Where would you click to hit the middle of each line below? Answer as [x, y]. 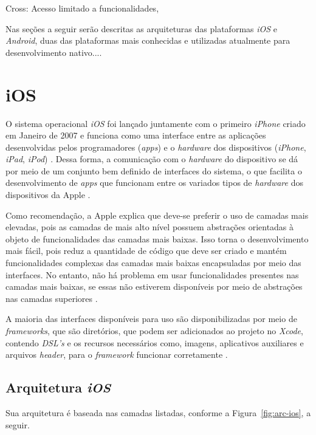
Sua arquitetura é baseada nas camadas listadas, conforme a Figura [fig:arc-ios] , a [158, 412]
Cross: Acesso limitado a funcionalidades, [82, 8]
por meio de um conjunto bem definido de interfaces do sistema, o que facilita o [154, 170]
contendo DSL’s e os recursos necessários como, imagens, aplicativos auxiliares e [155, 342]
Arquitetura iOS [58, 387]
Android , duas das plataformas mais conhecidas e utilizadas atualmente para [148, 40]
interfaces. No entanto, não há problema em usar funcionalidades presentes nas [152, 274]
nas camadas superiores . [52, 298]
